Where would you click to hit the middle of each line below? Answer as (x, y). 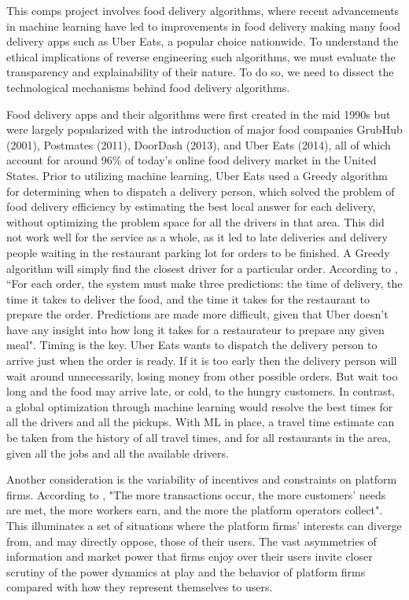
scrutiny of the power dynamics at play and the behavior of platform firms (186, 571)
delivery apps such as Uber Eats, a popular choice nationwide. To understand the (203, 41)
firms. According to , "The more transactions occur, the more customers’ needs (196, 494)
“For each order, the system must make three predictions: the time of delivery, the (204, 283)
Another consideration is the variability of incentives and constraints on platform (202, 479)
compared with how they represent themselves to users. (140, 587)
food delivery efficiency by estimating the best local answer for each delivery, (191, 206)
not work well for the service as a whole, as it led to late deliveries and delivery (197, 237)
